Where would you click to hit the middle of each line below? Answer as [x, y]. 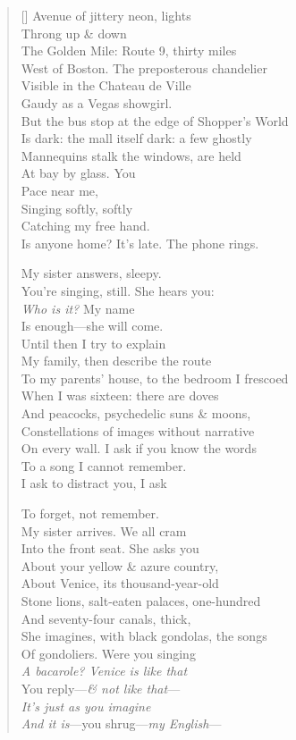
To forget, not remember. [90, 513]
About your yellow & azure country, [120, 565]
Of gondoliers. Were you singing [108, 653]
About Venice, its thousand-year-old [120, 583]
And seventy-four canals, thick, [106, 618]
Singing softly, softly [77, 208]
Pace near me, [59, 190]
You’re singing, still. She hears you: [118, 290]
